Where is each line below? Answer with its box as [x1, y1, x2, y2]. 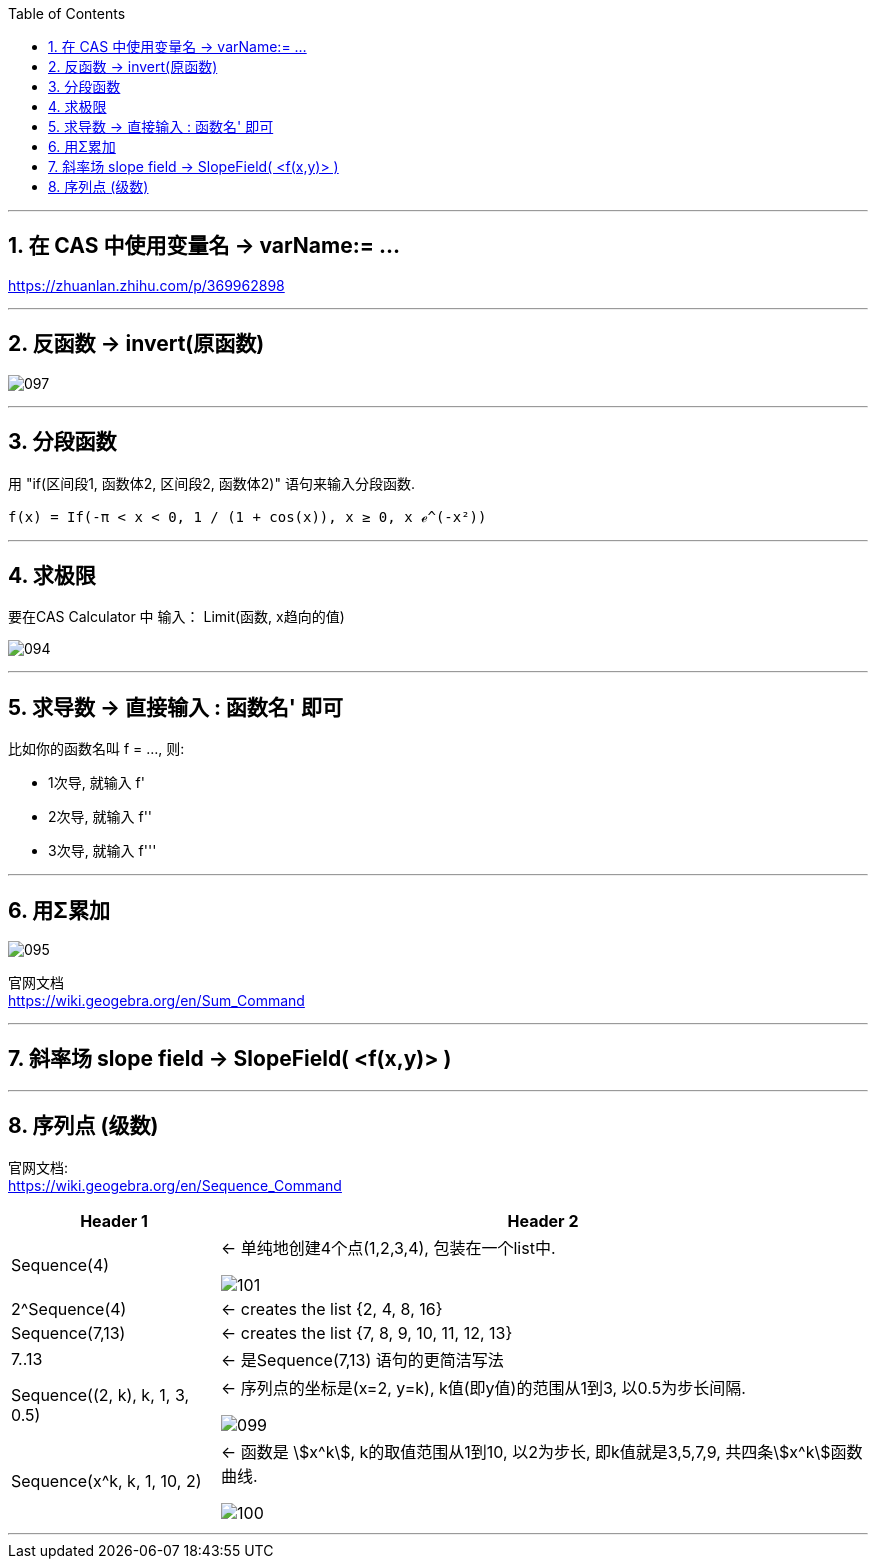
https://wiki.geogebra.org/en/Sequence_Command [8, 1176, 342, 1194]
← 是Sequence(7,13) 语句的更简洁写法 [221, 1349, 504, 1370]
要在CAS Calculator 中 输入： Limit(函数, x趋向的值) [8, 608, 345, 626]
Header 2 [507, 1210, 579, 1231]
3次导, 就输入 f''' [48, 842, 157, 860]
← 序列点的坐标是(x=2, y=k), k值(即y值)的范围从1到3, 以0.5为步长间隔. [221, 1377, 746, 1398]
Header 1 [80, 1210, 148, 1231]
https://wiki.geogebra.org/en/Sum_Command [8, 992, 305, 1010]
